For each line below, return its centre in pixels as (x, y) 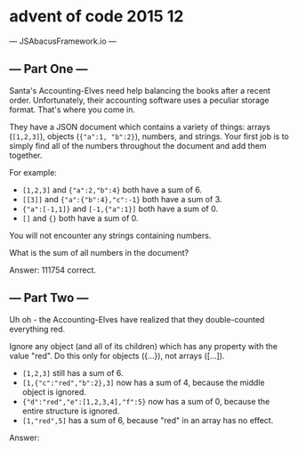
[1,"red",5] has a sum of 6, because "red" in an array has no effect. (148, 420)
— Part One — (48, 69)
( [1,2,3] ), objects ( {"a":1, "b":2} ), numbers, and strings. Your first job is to (149, 136)
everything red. (37, 329)
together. (26, 155)
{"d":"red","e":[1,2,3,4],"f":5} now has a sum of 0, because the (146, 401)
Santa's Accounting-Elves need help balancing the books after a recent (140, 90)
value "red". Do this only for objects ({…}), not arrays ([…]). (117, 356)
